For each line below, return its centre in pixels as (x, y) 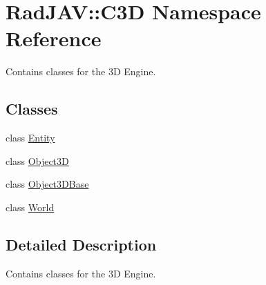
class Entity (30, 138)
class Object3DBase (47, 184)
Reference (54, 38)
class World (30, 207)
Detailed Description (81, 244)
